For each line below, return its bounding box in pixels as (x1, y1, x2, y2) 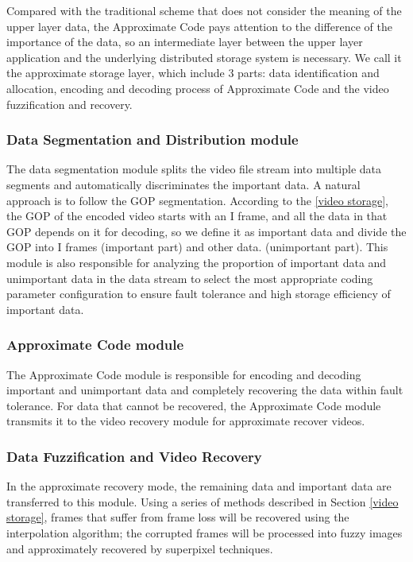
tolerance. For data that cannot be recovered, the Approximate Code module (6, 397, 381, 413)
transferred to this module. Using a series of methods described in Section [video (6, 493, 399, 510)
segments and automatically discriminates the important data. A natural (6, 176, 361, 192)
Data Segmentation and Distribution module (6, 130, 299, 149)
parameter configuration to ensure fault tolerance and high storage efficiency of (6, 285, 391, 302)
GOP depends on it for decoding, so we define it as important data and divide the (6, 223, 407, 239)
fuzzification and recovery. (6, 95, 133, 112)
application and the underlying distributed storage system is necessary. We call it (6, 48, 402, 65)
